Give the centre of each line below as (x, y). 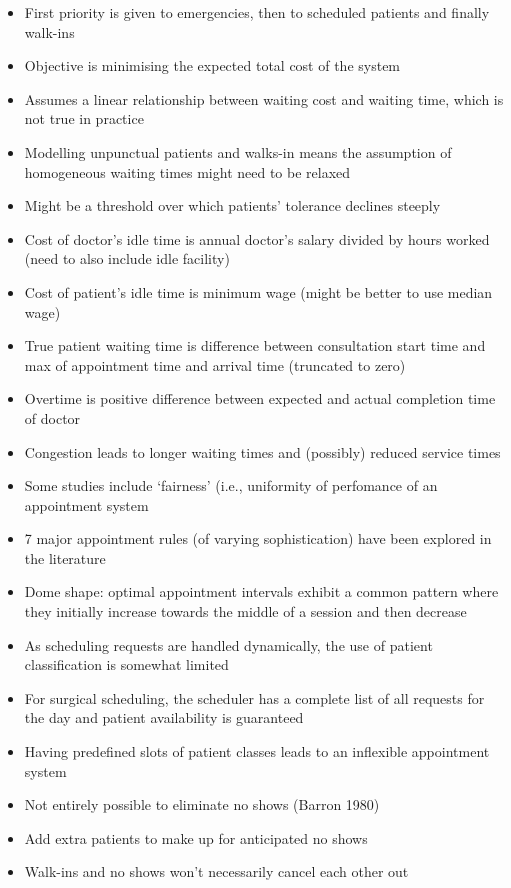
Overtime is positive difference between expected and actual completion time (260, 398)
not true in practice (84, 118)
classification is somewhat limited (126, 664)
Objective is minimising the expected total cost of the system (212, 65)
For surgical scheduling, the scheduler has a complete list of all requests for (254, 697)
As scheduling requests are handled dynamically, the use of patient (228, 644)
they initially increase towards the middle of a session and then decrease (245, 611)
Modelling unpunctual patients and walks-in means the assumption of (238, 151)
